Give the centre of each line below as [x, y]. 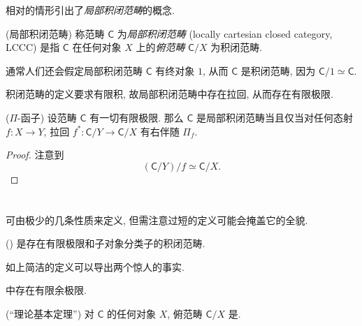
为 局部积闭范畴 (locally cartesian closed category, [225, 33]
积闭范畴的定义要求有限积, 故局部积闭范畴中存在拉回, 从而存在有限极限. [169, 94]
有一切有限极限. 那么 [137, 117]
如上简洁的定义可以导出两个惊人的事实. [95, 266]
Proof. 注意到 [35, 155]
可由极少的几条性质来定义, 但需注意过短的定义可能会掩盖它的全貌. [157, 220]
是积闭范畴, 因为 [278, 70]
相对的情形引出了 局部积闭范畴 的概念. [90, 10]
